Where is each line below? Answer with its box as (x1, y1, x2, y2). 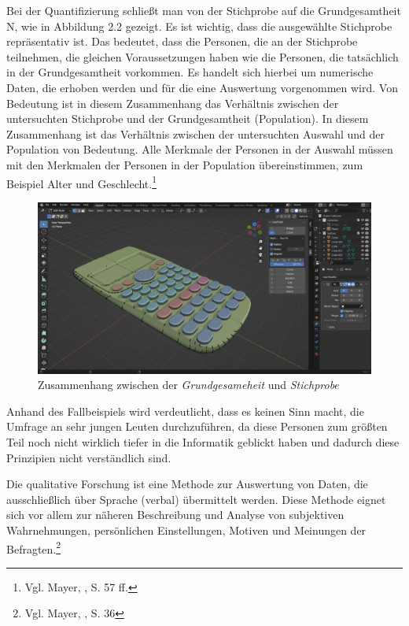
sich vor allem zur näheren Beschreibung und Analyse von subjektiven (6, 506, 345, 523)
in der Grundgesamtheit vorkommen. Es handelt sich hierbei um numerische (6, 64, 374, 80)
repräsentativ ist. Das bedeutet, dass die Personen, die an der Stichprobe (6, 33, 358, 50)
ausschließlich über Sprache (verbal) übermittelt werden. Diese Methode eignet (6, 491, 386, 507)
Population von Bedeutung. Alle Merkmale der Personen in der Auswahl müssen (6, 141, 393, 157)
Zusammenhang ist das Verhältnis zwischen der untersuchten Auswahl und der (6, 125, 385, 142)
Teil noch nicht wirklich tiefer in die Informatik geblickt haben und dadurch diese (6, 433, 400, 450)
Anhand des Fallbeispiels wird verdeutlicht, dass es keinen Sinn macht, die (6, 402, 364, 419)
